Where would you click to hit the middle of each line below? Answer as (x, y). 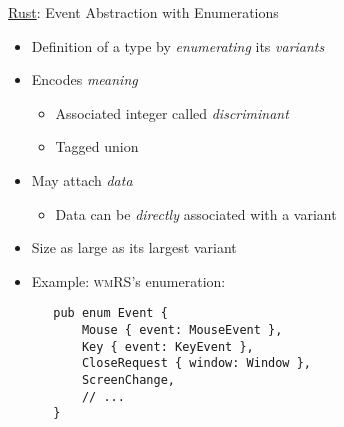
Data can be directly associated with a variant (196, 213)
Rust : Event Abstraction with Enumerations (143, 12)
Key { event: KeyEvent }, (167, 346)
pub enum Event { (110, 313)
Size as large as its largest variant (134, 247)
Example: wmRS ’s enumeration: (128, 280)
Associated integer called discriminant (172, 112)
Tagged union (97, 146)
